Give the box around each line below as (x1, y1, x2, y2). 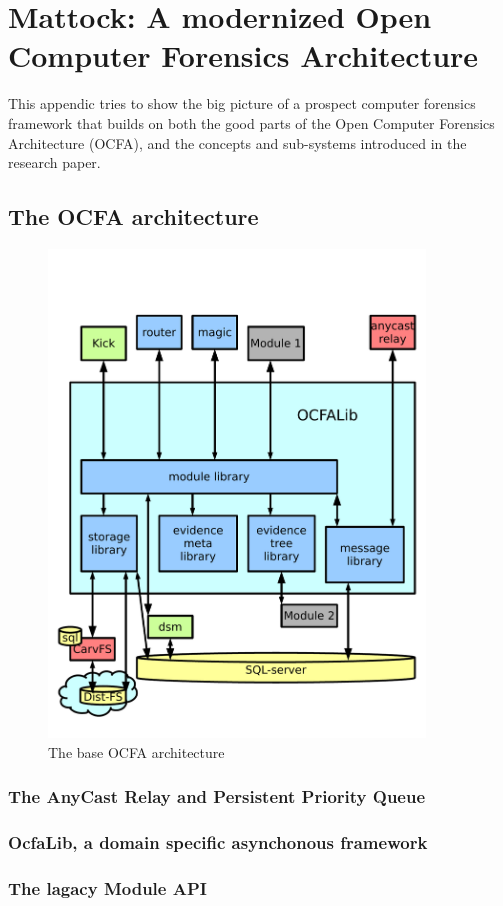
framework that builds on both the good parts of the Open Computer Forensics (8, 112, 495, 133)
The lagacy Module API (8, 875, 207, 900)
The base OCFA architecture (48, 741, 225, 762)
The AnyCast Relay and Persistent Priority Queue (8, 784, 426, 809)
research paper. (8, 152, 101, 173)
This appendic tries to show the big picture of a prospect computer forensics (8, 93, 476, 114)
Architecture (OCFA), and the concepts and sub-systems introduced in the (8, 132, 467, 153)
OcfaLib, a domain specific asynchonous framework (8, 830, 428, 855)
